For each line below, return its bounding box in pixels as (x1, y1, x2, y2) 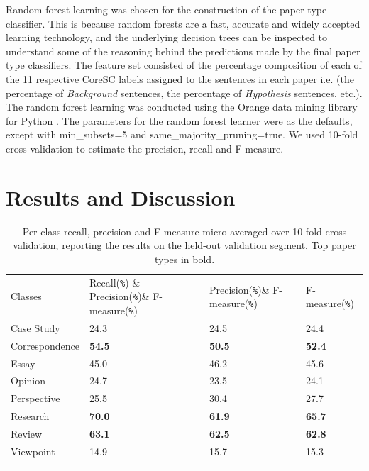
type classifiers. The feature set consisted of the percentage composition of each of (6, 57, 362, 72)
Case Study (11, 320, 60, 335)
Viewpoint (11, 443, 55, 458)
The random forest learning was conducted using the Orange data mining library (6, 99, 358, 114)
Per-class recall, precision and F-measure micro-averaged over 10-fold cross (22, 223, 347, 238)
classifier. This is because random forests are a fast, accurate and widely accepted (6, 16, 360, 31)
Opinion (11, 373, 46, 388)
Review (11, 426, 43, 440)
